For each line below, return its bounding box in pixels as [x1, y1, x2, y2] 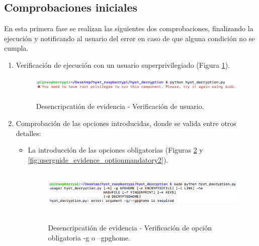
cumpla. [4, 43, 29, 53]
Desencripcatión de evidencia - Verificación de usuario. [36, 101, 204, 111]
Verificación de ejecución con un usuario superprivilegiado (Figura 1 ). [16, 59, 230, 70]
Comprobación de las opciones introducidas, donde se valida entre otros [16, 118, 236, 128]
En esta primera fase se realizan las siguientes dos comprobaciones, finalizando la [4, 23, 253, 34]
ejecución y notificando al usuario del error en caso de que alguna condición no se [4, 33, 255, 43]
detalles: [16, 128, 41, 138]
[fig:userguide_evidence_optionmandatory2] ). [28, 154, 168, 165]
